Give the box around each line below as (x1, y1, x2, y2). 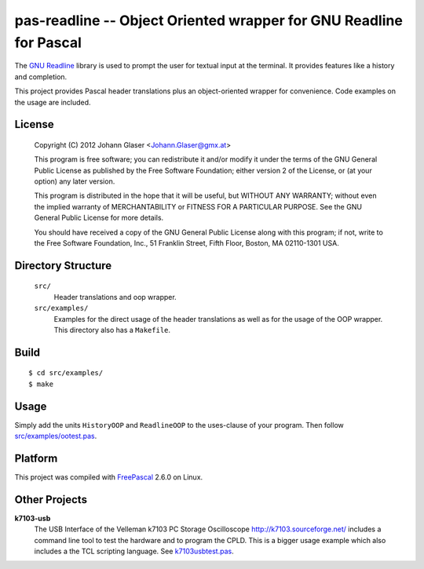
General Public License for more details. (34, 213, 164, 223)
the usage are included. (14, 97, 91, 107)
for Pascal (14, 34, 82, 51)
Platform (14, 451, 58, 465)
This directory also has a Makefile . (53, 326, 171, 335)
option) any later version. (34, 177, 115, 186)
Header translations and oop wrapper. (53, 292, 177, 301)
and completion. (14, 71, 68, 82)
